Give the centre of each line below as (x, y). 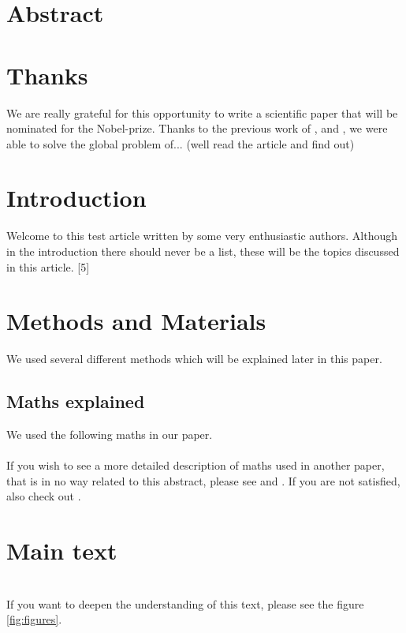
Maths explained (76, 401)
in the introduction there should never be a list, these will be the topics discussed (203, 251)
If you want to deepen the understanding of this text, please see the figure (185, 603)
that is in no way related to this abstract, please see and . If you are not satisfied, (203, 480)
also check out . (44, 496)
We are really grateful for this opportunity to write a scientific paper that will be (202, 112)
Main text (62, 551)
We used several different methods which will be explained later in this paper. (194, 359)
